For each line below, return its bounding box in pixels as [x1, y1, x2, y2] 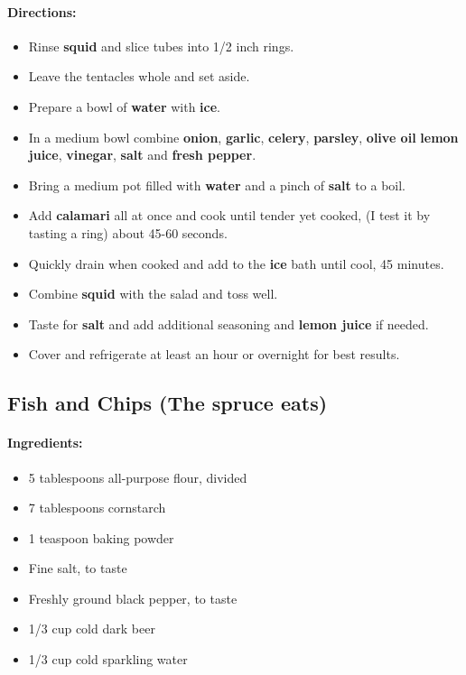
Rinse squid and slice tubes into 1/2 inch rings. [28, 36, 294, 55]
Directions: [7, 2, 77, 21]
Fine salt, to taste [28, 559, 127, 578]
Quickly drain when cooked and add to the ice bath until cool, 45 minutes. [28, 254, 444, 273]
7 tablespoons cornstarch [28, 498, 166, 517]
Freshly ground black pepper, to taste [28, 588, 238, 607]
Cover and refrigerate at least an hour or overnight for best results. [28, 345, 400, 364]
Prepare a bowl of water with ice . [28, 97, 221, 116]
